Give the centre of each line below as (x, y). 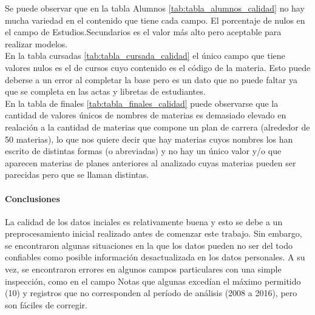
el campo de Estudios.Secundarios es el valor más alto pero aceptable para (143, 32)
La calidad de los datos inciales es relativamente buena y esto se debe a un (144, 221)
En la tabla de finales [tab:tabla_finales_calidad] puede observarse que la (142, 103)
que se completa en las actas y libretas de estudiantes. (105, 91)
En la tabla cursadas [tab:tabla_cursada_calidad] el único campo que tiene (145, 56)
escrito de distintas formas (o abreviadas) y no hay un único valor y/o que (143, 151)
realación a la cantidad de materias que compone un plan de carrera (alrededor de (157, 127)
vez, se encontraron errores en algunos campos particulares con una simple (143, 269)
